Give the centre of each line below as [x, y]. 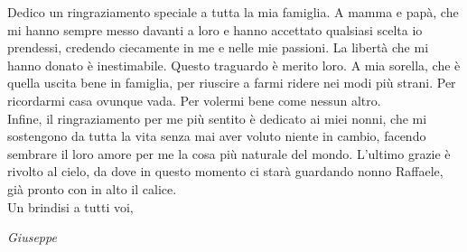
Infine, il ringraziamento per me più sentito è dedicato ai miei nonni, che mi [217, 118]
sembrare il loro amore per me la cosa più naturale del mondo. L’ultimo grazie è [229, 153]
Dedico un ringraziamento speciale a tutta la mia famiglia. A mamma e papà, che [233, 12]
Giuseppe [32, 237]
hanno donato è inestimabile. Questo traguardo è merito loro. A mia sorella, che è [234, 65]
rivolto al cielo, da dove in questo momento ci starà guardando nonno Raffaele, [225, 171]
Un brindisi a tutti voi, [70, 206]
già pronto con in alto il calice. [92, 188]
